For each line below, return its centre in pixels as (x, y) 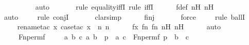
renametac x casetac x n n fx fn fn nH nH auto (119, 27)
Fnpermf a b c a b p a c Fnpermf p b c (104, 36)
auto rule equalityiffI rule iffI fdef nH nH (124, 7)
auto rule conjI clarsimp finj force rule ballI (124, 16)
